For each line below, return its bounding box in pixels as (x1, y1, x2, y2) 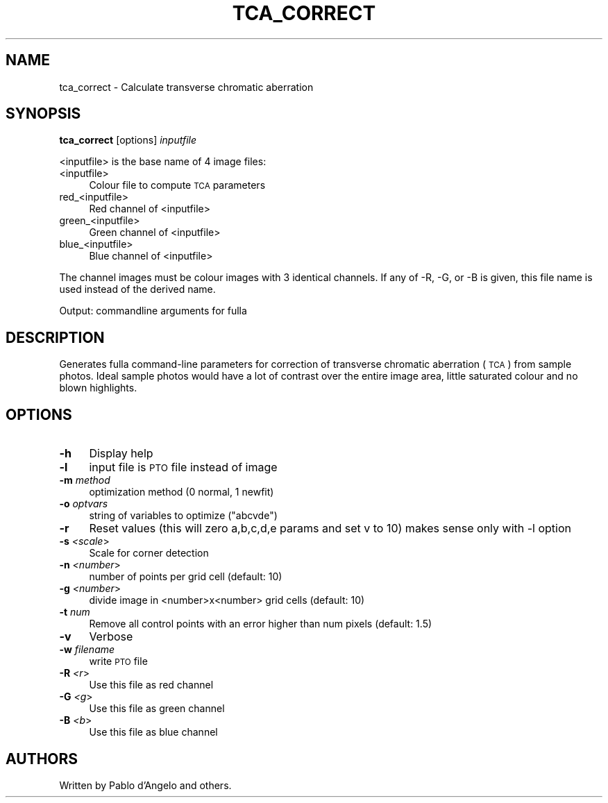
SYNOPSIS (6, 105, 81, 123)
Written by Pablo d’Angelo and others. (59, 779, 232, 791)
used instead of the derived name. (59, 283, 216, 296)
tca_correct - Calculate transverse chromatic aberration (59, 81, 314, 93)
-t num (59, 606, 90, 618)
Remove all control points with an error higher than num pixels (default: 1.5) (89, 618, 432, 630)
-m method (59, 474, 110, 487)
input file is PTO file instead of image (89, 460, 278, 475)
